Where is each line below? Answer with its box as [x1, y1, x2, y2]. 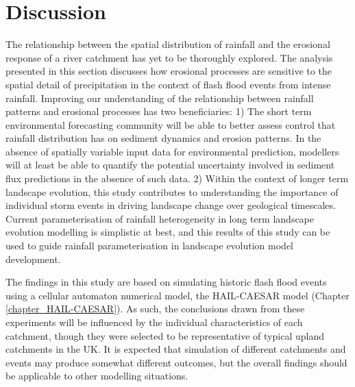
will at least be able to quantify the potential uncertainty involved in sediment [5, 158, 335, 172]
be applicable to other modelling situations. [5, 369, 188, 383]
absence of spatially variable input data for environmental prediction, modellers [5, 144, 339, 158]
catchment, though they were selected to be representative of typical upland [5, 328, 324, 342]
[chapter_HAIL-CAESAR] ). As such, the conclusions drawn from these [5, 301, 305, 316]
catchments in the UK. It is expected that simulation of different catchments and [5, 342, 346, 356]
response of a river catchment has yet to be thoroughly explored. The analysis [5, 50, 333, 64]
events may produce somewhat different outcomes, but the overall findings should [5, 355, 347, 369]
